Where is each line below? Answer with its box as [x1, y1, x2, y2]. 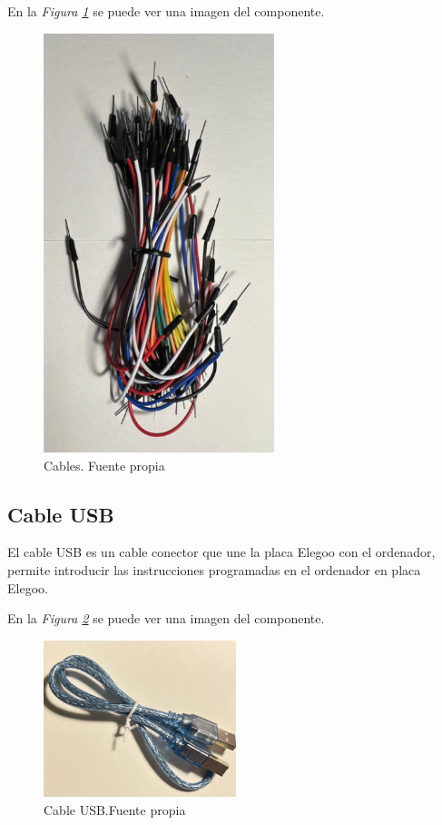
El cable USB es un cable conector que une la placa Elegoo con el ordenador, [7, 542, 436, 562]
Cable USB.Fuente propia [44, 800, 186, 819]
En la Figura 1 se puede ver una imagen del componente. [7, 2, 325, 20]
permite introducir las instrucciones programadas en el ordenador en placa [7, 560, 421, 579]
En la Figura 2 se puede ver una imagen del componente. [7, 609, 325, 628]
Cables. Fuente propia [44, 455, 165, 474]
